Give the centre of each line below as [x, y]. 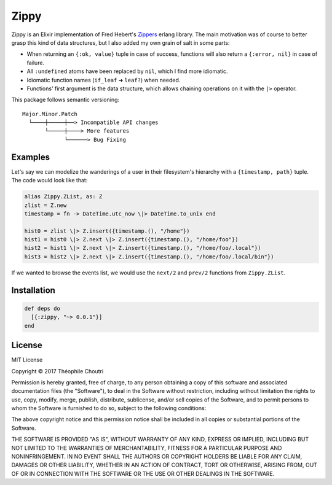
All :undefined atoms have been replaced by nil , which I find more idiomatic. [127, 71]
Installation [33, 290]
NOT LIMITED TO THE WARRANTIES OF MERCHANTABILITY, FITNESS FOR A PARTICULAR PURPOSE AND [147, 448]
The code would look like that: [49, 180]
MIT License [27, 360]
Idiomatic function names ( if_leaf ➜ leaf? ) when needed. [104, 80]
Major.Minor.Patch [50, 114]
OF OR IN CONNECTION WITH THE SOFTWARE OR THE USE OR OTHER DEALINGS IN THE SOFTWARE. [143, 473]
